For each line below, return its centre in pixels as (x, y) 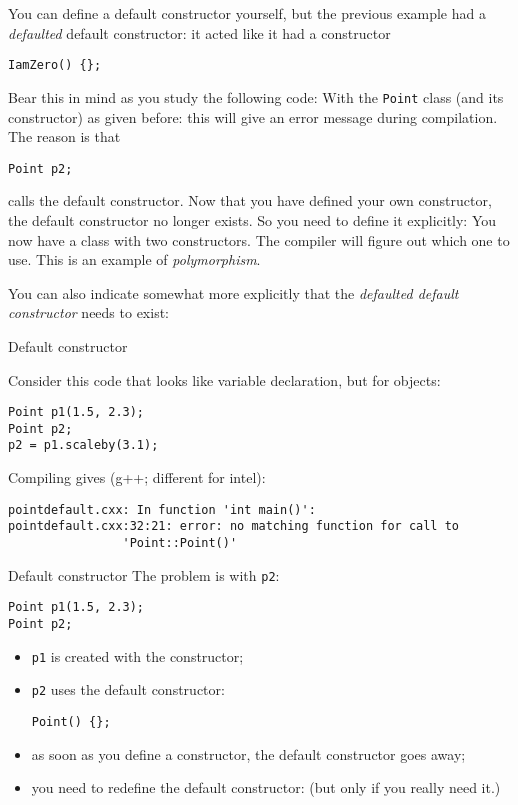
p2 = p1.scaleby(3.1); (83, 445)
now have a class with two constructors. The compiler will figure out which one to (259, 239)
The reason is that (64, 136)
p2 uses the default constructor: (128, 689)
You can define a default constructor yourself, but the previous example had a (247, 13)
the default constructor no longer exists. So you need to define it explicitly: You (252, 219)
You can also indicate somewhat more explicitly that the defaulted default (233, 292)
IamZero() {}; (55, 65)
